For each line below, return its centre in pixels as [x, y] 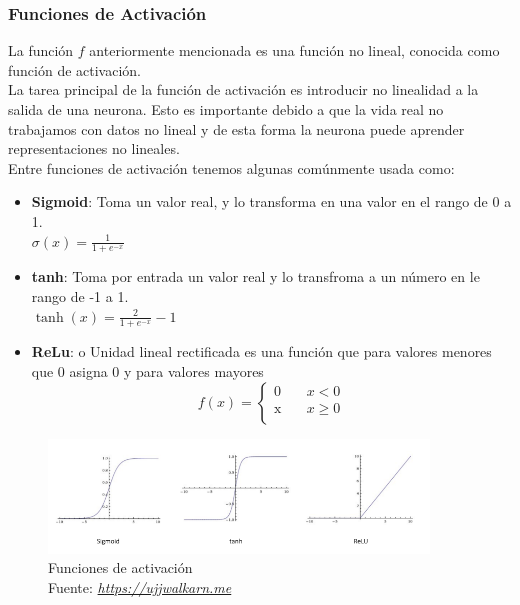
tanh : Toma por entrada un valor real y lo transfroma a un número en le [255, 276]
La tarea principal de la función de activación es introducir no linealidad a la [243, 89]
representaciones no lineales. [94, 148]
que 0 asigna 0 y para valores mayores [147, 371]
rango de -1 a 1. [80, 295]
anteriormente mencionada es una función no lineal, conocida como [294, 50]
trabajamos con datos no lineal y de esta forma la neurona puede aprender [236, 128]
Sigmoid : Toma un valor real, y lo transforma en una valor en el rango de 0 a [271, 201]
